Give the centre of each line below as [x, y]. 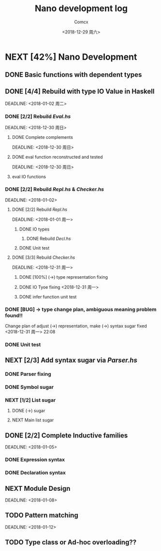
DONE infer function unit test [48, 297]
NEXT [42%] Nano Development [71, 57]
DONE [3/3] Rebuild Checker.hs [44, 257]
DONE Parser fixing [28, 374]
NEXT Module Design [38, 488]
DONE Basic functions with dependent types [73, 75]
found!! [14, 315]
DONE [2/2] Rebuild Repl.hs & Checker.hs [54, 189]
